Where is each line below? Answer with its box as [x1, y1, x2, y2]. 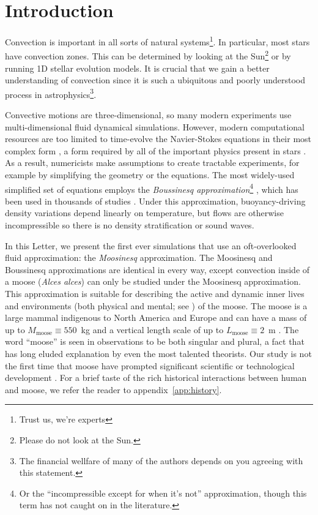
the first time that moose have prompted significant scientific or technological [5, 359, 295, 372]
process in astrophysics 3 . [5, 86, 97, 100]
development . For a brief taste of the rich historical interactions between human [5, 371, 307, 384]
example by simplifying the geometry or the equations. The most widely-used [5, 168, 295, 181]
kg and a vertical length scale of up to [81, 323, 224, 336]
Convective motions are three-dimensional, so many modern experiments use [5, 108, 292, 121]
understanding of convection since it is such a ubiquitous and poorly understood [5, 73, 306, 86]
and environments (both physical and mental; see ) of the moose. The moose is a [5, 299, 308, 312]
